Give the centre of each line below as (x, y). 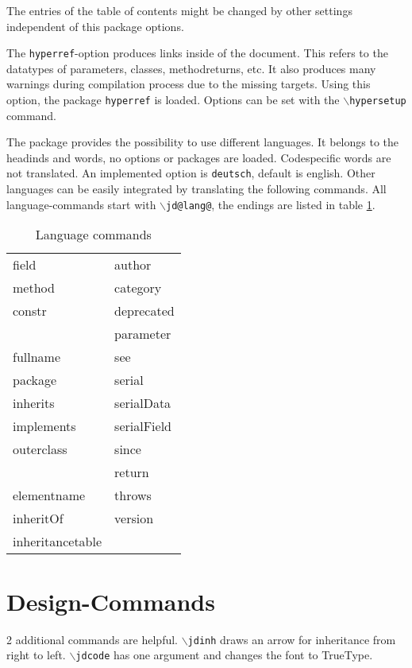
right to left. (36, 655)
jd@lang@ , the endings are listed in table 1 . (271, 204)
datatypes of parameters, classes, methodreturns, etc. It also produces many (191, 68)
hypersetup (378, 101)
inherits (34, 403)
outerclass (40, 449)
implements (44, 426)
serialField (143, 426)
